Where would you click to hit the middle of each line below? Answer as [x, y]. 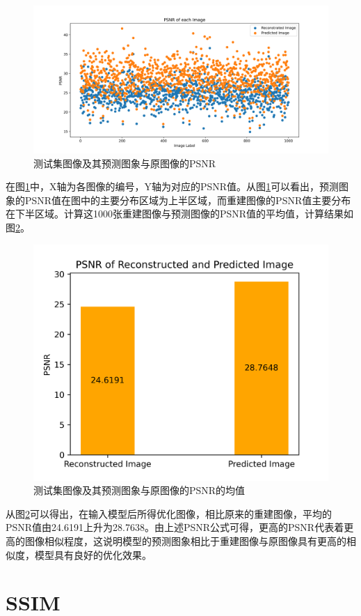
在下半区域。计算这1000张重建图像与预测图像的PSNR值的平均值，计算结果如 [180, 214]
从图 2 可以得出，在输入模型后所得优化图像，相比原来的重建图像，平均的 [169, 513]
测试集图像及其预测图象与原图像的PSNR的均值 [139, 490]
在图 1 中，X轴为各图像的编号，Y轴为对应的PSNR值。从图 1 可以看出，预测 [173, 186]
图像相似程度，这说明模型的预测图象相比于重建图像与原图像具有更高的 [185, 541]
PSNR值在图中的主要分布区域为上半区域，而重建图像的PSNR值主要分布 [188, 200]
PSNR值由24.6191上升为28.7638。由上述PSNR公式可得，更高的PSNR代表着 [175, 527]
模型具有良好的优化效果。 [93, 554]
